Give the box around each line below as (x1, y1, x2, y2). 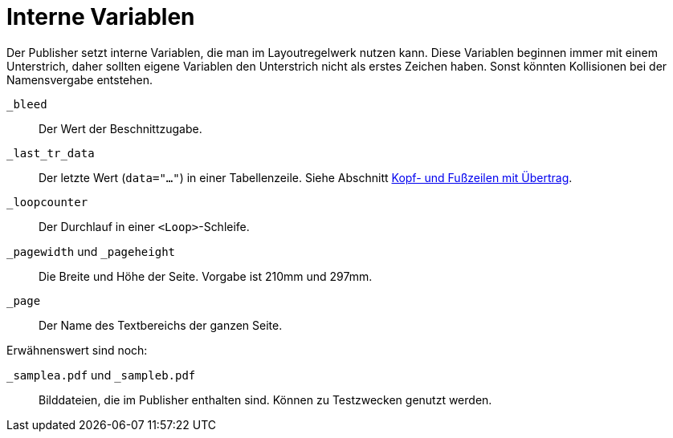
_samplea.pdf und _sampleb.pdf (6, 367, 196, 382)
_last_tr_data (6, 146, 95, 160)
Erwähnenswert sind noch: (6, 343, 148, 357)
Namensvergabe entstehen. (6, 72, 153, 87)
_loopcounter (6, 195, 88, 209)
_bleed (6, 97, 47, 111)
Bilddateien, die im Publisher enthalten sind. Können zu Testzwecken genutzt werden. (39, 392, 492, 407)
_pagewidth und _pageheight (6, 244, 176, 258)
